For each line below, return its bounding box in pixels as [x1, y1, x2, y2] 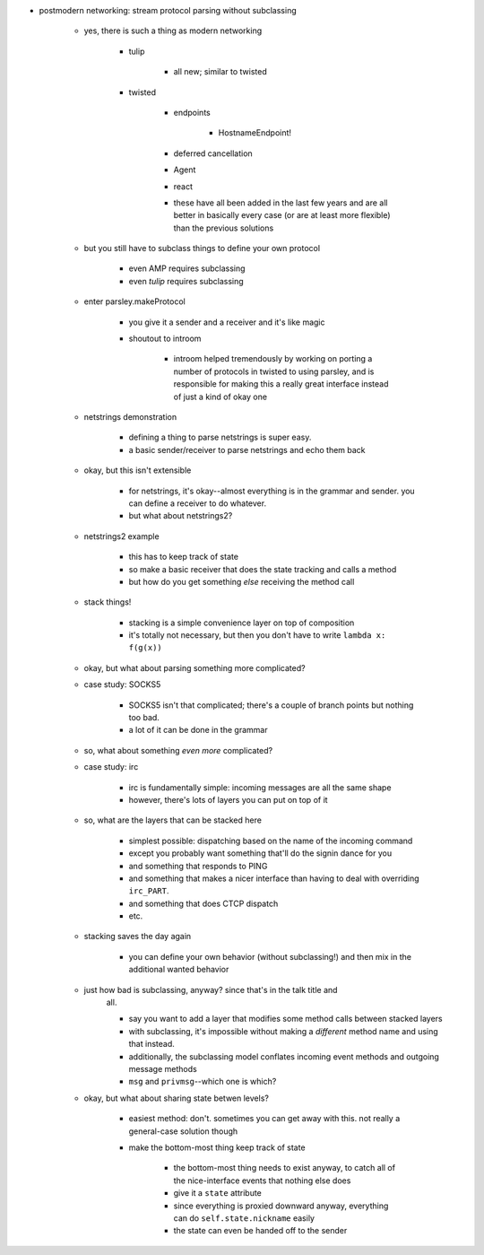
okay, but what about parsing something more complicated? [83, 662, 306, 673]
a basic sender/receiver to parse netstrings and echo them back [128, 444, 367, 455]
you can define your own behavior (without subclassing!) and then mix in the [128, 951, 412, 962]
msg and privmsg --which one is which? [128, 1076, 277, 1087]
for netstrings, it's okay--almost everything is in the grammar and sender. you [128, 485, 416, 496]
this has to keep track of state [128, 552, 239, 562]
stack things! [83, 597, 132, 607]
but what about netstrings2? [128, 510, 233, 521]
